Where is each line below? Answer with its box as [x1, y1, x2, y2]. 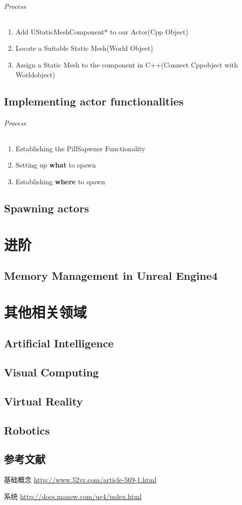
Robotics [4, 422, 50, 438]
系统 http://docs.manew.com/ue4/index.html [4, 491, 142, 501]
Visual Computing [4, 365, 99, 380]
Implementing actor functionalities [4, 93, 184, 108]
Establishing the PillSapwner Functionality [15, 143, 145, 153]
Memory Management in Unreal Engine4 [4, 268, 218, 283]
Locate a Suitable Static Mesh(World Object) [15, 43, 153, 53]
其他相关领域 [4, 302, 87, 322]
